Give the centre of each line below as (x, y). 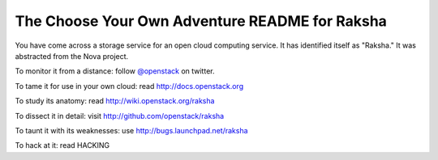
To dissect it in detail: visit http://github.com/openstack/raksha (120, 116)
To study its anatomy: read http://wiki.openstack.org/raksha (115, 101)
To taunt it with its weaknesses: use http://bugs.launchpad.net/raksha (131, 130)
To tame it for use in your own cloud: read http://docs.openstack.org (129, 86)
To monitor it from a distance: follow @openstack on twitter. (115, 71)
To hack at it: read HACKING (62, 145)
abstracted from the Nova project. (72, 56)
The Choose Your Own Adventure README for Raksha (201, 21)
